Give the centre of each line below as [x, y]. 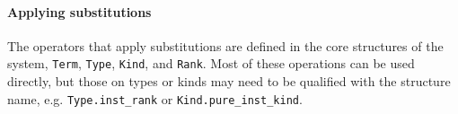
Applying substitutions [79, 11]
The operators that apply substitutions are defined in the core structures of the [225, 45]
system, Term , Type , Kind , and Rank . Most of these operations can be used [211, 63]
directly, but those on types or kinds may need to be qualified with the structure [229, 81]
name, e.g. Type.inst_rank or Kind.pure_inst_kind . [155, 98]
